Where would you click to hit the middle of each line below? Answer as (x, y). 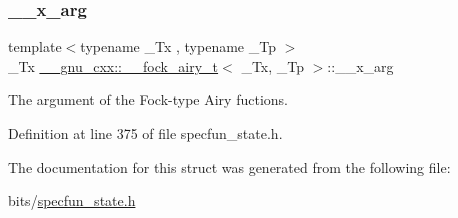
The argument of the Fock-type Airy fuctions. (148, 99)
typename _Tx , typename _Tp (178, 46)
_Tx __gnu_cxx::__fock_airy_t (113, 65)
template (35, 46)
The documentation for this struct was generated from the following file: (229, 166)
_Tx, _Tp (273, 65)
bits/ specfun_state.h (72, 200)
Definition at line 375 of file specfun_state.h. (145, 133)
